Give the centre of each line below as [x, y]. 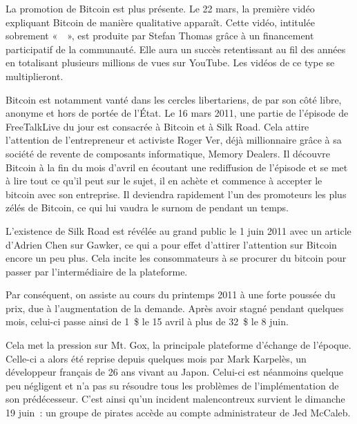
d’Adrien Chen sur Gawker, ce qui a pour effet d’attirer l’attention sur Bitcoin [171, 244]
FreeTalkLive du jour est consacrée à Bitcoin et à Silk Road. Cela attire [157, 126]
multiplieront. [35, 76]
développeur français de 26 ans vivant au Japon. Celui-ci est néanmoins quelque [175, 372]
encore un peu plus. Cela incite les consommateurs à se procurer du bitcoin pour [176, 258]
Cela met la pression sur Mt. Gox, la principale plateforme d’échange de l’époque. [178, 345]
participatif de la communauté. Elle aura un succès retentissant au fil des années [176, 49]
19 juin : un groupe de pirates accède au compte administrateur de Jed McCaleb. [178, 413]
